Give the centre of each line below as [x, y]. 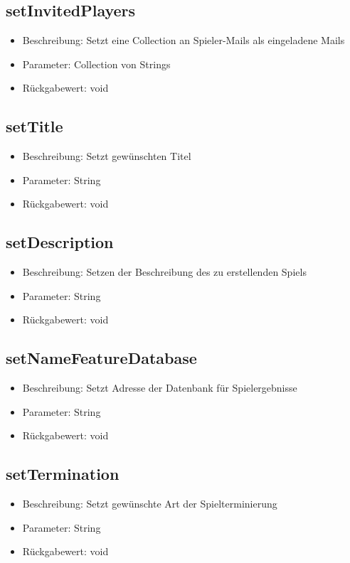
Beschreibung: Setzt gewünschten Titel [107, 156]
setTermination [63, 474]
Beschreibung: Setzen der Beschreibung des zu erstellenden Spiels [164, 272]
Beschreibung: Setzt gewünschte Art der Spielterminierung [150, 504]
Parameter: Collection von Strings [96, 64]
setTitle [35, 126]
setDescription [60, 242]
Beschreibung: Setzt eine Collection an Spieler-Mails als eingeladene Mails [184, 40]
